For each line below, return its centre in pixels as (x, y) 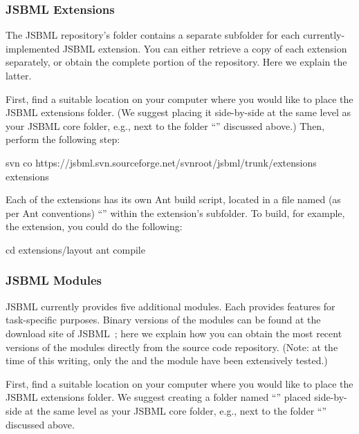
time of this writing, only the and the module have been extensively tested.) (167, 360)
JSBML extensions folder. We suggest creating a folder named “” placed (158, 397)
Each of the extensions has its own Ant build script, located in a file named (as (173, 199)
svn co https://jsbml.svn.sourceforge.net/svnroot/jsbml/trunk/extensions (161, 162)
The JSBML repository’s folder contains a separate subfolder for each (153, 35)
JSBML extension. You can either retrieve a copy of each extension (205, 48)
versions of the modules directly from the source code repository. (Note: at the (172, 347)
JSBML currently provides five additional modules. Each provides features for (171, 306)
